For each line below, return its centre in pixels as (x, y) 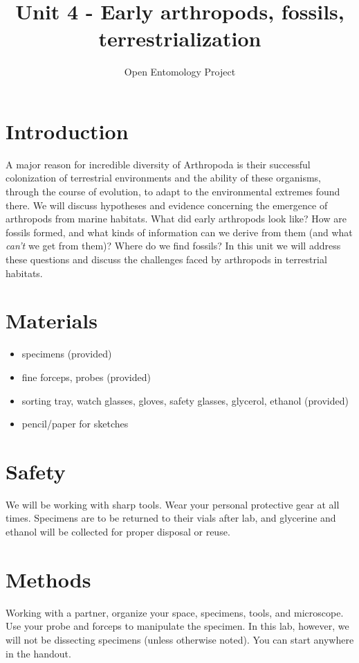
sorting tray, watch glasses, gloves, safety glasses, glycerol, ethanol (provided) (185, 400)
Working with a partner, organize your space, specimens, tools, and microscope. (175, 612)
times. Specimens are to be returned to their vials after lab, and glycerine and (171, 518)
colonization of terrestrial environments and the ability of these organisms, (163, 178)
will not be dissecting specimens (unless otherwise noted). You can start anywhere (180, 639)
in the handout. (38, 653)
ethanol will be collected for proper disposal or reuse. (118, 531)
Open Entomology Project (180, 72)
